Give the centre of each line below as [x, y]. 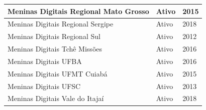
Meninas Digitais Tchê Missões [55, 49]
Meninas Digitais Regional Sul [54, 36]
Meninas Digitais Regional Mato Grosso [78, 11]
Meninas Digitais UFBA [45, 61]
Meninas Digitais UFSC [44, 86]
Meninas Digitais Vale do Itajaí [56, 98]
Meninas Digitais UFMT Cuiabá [58, 73]
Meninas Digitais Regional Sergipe [61, 24]
